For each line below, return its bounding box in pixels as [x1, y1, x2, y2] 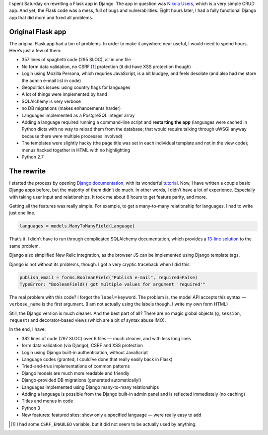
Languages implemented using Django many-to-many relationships [21, 384, 159, 390]
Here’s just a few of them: [9, 48, 62, 54]
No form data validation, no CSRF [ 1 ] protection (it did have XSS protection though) [21, 64, 191, 70]
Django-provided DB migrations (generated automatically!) [21, 377, 141, 383]
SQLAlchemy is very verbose [21, 98, 81, 104]
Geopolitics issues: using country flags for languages [21, 84, 131, 90]
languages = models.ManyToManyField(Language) [19, 223, 135, 229]
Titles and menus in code [21, 398, 73, 404]
